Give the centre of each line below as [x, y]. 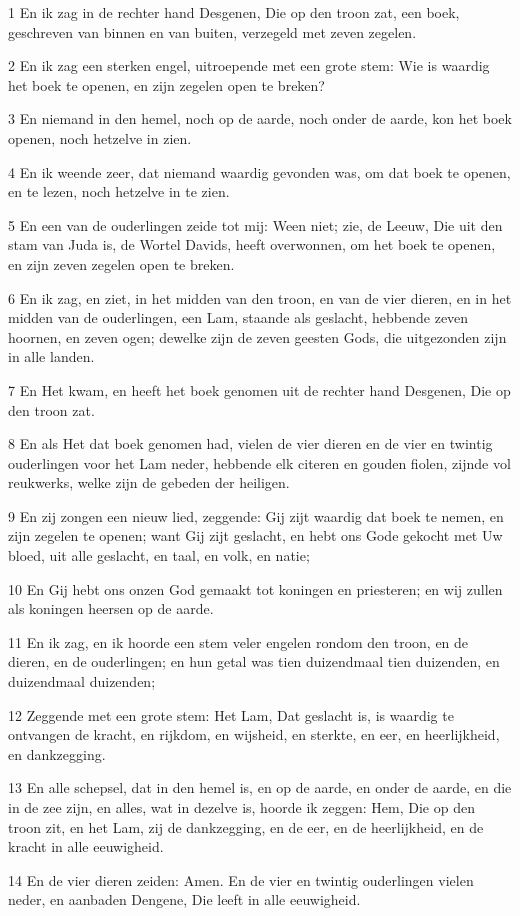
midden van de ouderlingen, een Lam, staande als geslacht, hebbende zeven [238, 317]
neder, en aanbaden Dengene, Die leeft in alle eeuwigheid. [184, 899]
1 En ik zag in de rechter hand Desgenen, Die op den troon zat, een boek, [234, 12]
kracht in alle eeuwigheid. [86, 846]
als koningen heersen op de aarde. [111, 608]
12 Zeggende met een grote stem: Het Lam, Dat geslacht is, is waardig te [231, 714]
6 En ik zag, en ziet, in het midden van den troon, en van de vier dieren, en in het [260, 297]
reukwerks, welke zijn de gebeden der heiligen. [149, 482]
